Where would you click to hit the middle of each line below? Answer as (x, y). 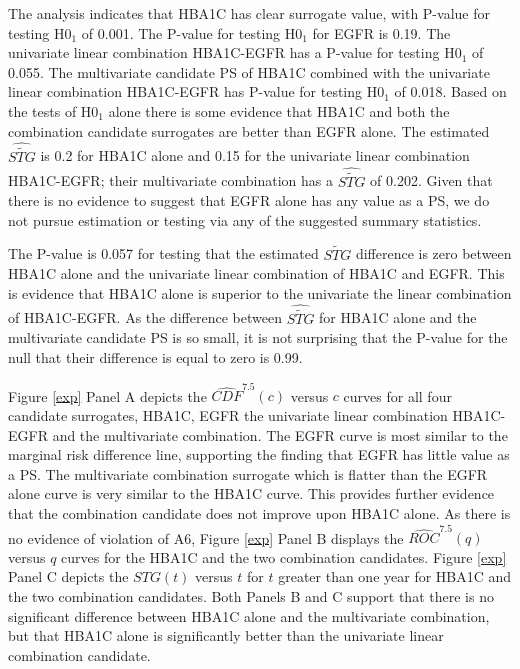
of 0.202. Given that (431, 180)
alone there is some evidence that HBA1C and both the (279, 110)
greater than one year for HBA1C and (395, 576)
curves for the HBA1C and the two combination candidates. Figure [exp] (284, 556)
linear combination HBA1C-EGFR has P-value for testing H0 (196, 91)
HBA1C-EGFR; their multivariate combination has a (170, 180)
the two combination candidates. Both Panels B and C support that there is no (251, 596)
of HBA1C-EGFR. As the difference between (145, 317)
